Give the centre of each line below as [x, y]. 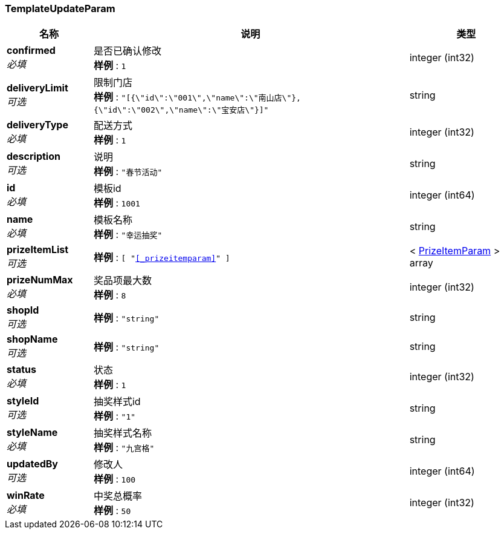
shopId [23, 310]
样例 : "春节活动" [128, 172]
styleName [32, 433]
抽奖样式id [117, 402]
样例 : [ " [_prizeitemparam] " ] [162, 258]
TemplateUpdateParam [60, 8]
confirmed [31, 51]
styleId [23, 401]
